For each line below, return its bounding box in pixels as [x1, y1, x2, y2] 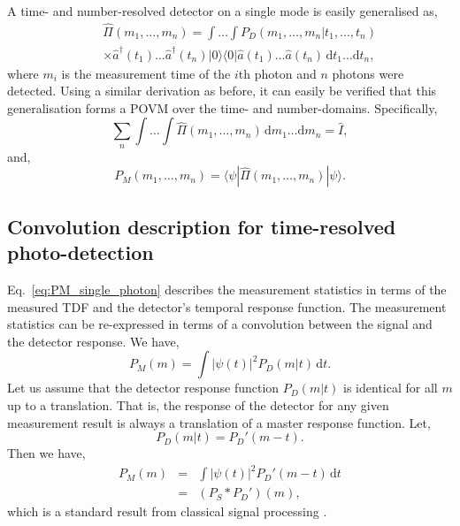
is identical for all [343, 378, 438, 397]
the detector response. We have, [7, 332, 180, 350]
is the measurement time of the [61, 64, 231, 82]
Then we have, [7, 444, 86, 462]
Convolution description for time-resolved [7, 212, 396, 240]
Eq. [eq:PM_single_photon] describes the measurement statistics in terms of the [7, 279, 447, 298]
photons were [332, 64, 404, 82]
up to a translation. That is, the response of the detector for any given [7, 395, 389, 414]
